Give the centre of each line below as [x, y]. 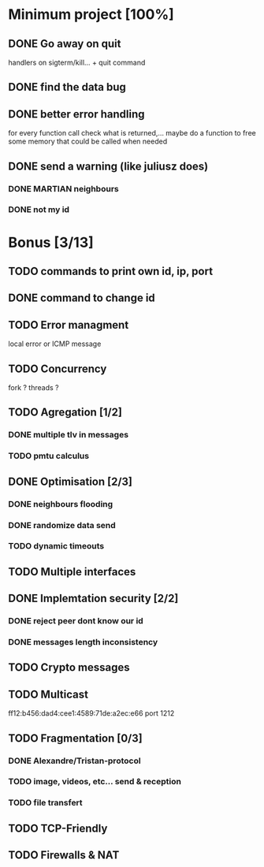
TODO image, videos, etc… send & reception [95, 782]
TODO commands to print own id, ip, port [111, 272]
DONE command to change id [82, 298]
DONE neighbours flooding [61, 504]
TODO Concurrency [58, 368]
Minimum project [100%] [91, 15]
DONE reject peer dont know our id [76, 621]
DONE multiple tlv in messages [68, 435]
